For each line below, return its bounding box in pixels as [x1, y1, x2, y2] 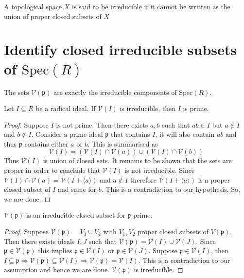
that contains [111, 129, 150, 139]
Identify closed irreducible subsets [4, 39, 237, 59]
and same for [57, 184, 97, 194]
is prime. [183, 103, 209, 113]
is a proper [198, 174, 230, 185]
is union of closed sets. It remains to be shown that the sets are [43, 155, 232, 166]
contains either [24, 138, 69, 148]
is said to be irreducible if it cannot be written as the [71, 1, 230, 11]
